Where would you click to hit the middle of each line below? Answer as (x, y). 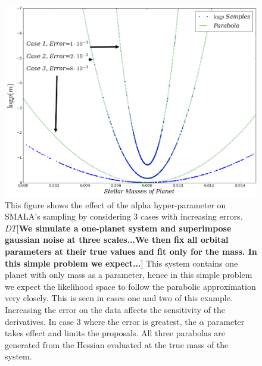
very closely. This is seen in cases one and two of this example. (119, 298)
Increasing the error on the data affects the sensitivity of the (115, 309)
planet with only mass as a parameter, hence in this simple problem (129, 275)
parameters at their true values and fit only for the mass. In (131, 251)
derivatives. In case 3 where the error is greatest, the (101, 321)
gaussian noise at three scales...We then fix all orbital (117, 240)
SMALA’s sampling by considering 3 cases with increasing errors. (124, 216)
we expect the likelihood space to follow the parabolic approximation (130, 286)
